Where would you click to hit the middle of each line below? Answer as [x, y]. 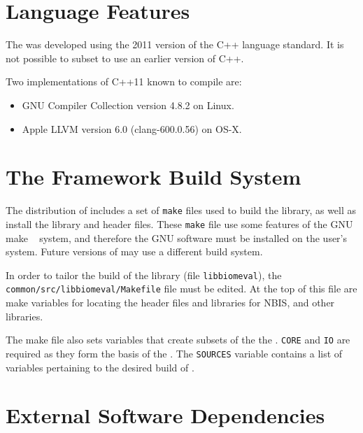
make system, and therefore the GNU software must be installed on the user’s [177, 237]
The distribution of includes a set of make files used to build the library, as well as [181, 210]
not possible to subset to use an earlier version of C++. [125, 58]
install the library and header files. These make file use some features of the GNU [179, 223]
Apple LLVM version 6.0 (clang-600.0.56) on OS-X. [132, 128]
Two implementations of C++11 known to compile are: [124, 81]
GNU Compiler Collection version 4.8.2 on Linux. [128, 105]
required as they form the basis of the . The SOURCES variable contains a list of [174, 353]
